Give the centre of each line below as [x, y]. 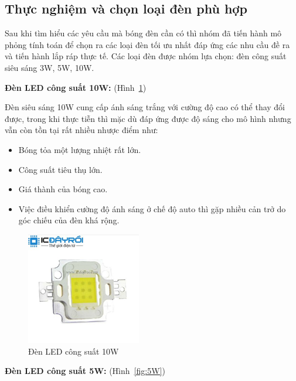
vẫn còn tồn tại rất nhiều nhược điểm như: [81, 130]
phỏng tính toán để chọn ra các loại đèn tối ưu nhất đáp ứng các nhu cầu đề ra [147, 44]
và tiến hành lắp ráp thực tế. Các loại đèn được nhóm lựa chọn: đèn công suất [146, 56]
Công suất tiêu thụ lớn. [60, 169]
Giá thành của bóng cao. [63, 189]
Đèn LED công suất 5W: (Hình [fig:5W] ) [85, 371]
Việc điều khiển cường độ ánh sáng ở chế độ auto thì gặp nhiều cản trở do [152, 208]
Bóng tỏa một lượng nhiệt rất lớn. [80, 149]
